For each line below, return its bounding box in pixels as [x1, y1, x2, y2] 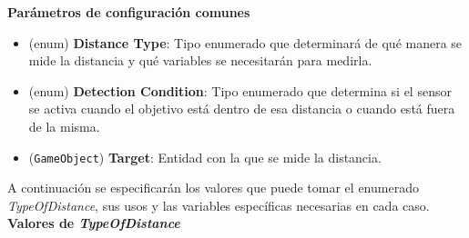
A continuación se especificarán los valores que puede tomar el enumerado [7, 178, 419, 197]
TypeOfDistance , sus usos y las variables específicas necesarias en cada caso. [7, 195, 430, 214]
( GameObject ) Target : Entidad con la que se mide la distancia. [28, 147, 382, 166]
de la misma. [28, 116, 100, 135]
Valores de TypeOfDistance [7, 213, 180, 233]
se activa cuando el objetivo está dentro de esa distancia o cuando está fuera [28, 99, 455, 118]
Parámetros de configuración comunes [7, 3, 250, 21]
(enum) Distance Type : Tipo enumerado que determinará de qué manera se [28, 33, 463, 52]
